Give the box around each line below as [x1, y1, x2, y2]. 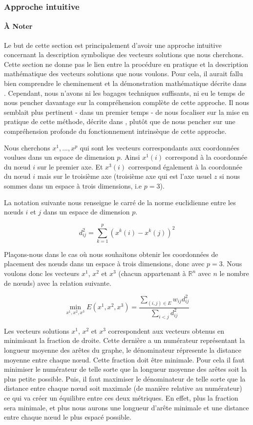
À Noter [4, 21, 33, 31]
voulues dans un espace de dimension [4, 152, 115, 162]
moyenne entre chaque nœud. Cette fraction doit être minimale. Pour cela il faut [4, 354, 245, 364]
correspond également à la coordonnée [128, 161, 242, 171]
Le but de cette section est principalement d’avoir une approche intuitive [4, 40, 222, 50]
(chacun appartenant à [118, 268, 186, 278]
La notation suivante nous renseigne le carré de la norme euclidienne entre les [4, 197, 236, 207]
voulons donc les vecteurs [4, 268, 80, 278]
